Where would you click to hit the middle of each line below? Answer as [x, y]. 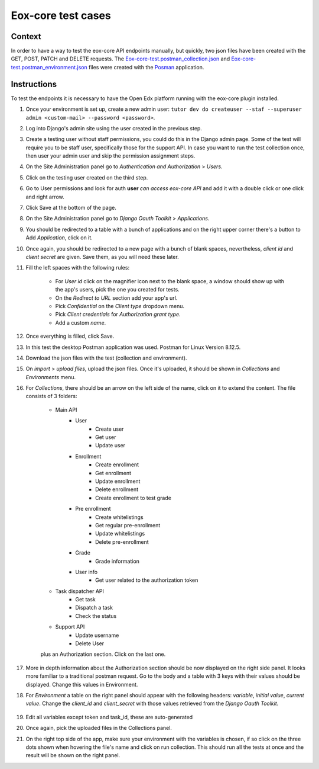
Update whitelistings [120, 534]
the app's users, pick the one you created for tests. [117, 290]
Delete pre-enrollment [122, 541]
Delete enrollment [117, 489]
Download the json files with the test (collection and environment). [106, 358]
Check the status [96, 616]
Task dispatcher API [80, 591]
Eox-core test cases [61, 15]
